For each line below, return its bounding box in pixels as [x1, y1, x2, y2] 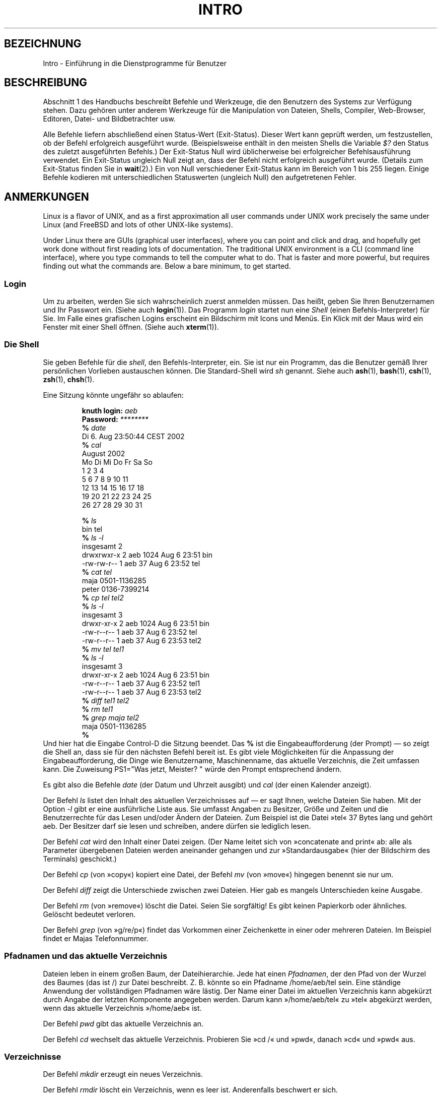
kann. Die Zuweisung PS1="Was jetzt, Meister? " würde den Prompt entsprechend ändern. [43, 764, 342, 773]
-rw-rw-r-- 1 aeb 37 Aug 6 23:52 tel [82, 559, 200, 568]
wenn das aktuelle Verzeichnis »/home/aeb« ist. [43, 1003, 202, 1012]
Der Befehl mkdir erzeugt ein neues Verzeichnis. [43, 1070, 203, 1079]
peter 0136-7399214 [82, 584, 150, 593]
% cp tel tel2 [82, 593, 124, 602]
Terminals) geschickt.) [43, 854, 117, 863]
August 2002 [82, 449, 125, 458]
